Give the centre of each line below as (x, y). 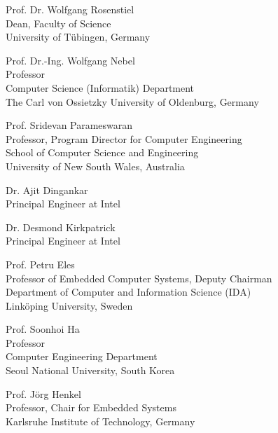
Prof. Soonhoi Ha (43, 329)
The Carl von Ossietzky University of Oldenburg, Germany (132, 101)
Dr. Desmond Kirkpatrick (61, 227)
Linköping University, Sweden (69, 305)
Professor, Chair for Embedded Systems (91, 407)
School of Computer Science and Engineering (102, 152)
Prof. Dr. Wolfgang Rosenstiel (70, 9)
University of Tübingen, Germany (78, 37)
